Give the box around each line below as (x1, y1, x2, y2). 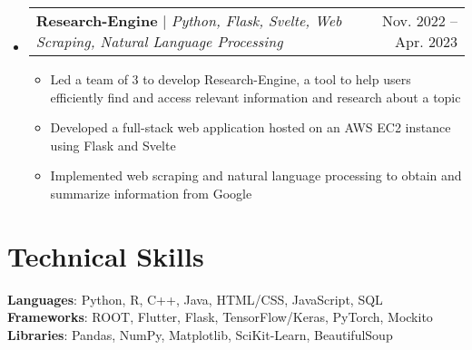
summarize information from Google (50, 183, 252, 202)
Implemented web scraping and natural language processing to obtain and (50, 166, 462, 185)
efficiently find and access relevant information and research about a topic (50, 87, 461, 106)
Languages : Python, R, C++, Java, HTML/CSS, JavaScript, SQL (7, 289, 383, 308)
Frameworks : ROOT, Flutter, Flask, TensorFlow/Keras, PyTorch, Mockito (7, 307, 433, 326)
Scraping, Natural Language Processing (35, 31, 283, 52)
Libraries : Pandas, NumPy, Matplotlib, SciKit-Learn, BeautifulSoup (7, 325, 393, 344)
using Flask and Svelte (50, 135, 176, 154)
